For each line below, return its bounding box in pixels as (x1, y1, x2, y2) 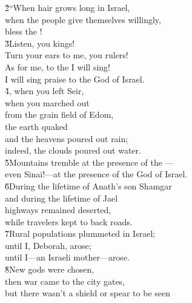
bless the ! (5, 25, 42, 38)
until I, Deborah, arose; (5, 239, 91, 251)
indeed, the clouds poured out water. (5, 144, 141, 157)
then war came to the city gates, (5, 274, 125, 287)
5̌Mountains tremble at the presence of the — (5, 155, 174, 168)
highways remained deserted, (5, 203, 111, 216)
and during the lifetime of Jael (5, 191, 118, 204)
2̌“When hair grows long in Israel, (5, 1, 130, 13)
